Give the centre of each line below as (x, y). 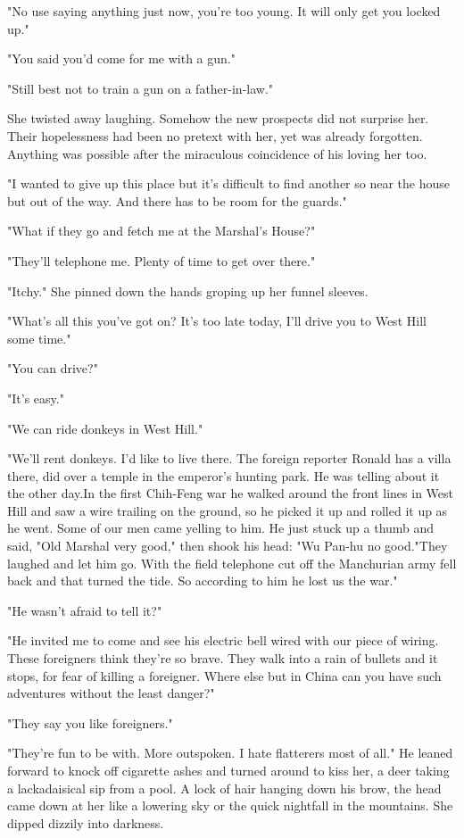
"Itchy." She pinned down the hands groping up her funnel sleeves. (188, 290)
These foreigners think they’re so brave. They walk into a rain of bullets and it (223, 658)
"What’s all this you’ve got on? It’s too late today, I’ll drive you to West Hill (217, 321)
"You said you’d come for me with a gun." (121, 58)
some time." (39, 338)
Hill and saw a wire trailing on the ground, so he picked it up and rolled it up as (228, 510)
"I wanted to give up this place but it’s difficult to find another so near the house (229, 183)
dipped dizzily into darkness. (86, 822)
